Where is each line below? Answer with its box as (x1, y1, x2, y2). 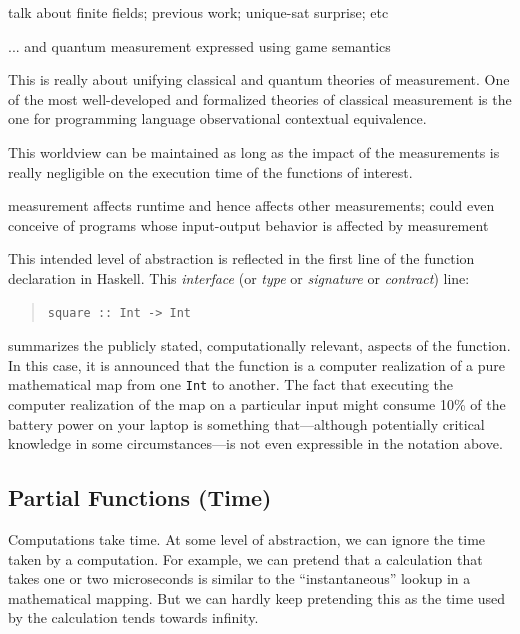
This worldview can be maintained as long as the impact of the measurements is (8, 141, 500, 162)
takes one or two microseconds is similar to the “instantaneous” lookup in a (8, 568, 471, 589)
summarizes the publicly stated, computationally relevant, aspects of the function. (8, 335, 511, 356)
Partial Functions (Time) (8, 482, 272, 513)
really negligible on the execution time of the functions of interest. (8, 161, 413, 182)
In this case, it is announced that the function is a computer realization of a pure (8, 354, 506, 375)
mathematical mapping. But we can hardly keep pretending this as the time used (8, 587, 506, 608)
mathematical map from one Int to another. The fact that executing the (8, 374, 454, 395)
